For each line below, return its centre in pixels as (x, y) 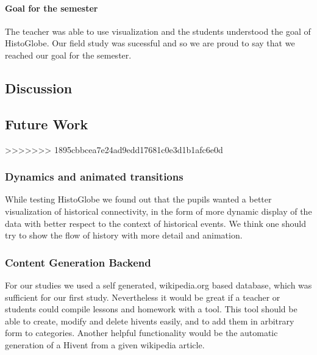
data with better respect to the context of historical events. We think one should (155, 223)
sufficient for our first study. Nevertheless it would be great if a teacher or (143, 297)
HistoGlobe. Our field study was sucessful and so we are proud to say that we (150, 43)
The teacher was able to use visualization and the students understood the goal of (158, 31)
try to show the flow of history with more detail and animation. (124, 235)
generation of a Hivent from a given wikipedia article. (105, 344)
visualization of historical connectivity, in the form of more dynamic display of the (158, 211)
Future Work (47, 124)
